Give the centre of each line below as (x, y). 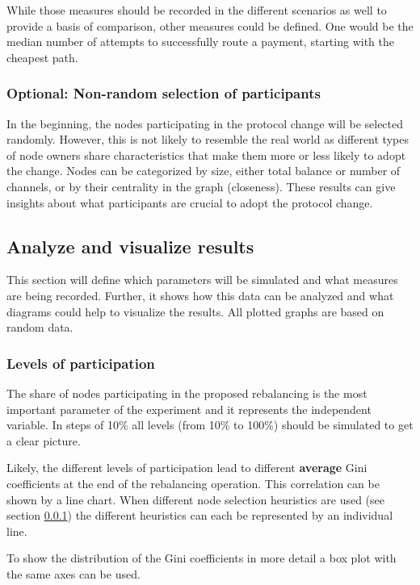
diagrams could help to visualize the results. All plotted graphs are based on (195, 311)
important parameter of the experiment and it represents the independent (189, 409)
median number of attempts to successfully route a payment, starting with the (200, 42)
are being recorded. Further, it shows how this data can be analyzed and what (200, 295)
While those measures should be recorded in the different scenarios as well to (197, 10)
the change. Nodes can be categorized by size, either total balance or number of (204, 171)
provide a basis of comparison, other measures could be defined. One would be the (210, 25)
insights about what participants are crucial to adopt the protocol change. (190, 202)
